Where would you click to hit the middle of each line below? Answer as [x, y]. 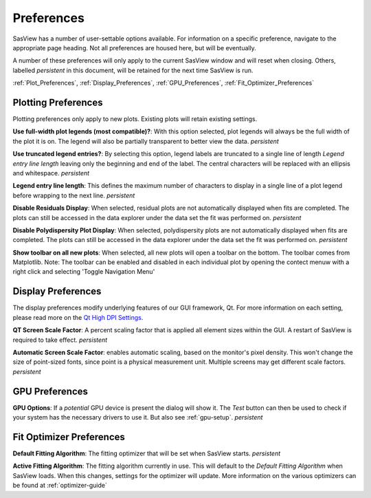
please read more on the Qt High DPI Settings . [78, 317]
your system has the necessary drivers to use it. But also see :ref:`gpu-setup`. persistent [138, 418]
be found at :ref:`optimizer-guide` [60, 486]
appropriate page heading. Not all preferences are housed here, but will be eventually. [135, 47]
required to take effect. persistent [60, 340]
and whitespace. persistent [51, 173]
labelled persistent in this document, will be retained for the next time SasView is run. [133, 70]
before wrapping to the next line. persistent [74, 195]
